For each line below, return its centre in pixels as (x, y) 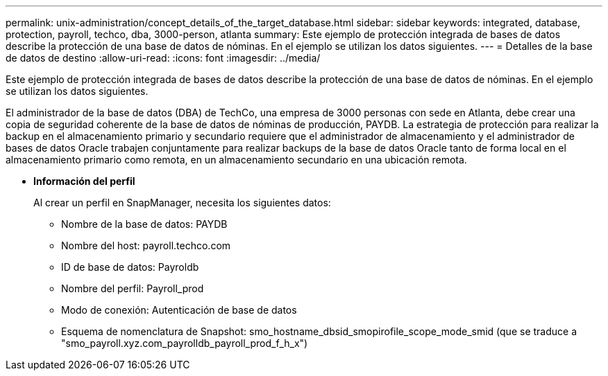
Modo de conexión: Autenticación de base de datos (179, 310)
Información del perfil (84, 181)
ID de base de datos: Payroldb (130, 267)
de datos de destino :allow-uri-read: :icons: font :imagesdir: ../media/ (163, 58)
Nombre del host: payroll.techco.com (146, 245)
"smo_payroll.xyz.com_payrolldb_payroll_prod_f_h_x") (185, 343)
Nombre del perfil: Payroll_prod (133, 288)
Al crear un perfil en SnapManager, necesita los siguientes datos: (182, 203)
